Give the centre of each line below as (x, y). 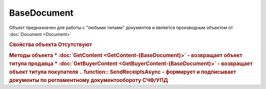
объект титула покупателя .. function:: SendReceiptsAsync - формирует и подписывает (123, 72)
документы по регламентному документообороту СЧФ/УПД (89, 80)
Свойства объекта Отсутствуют (51, 44)
